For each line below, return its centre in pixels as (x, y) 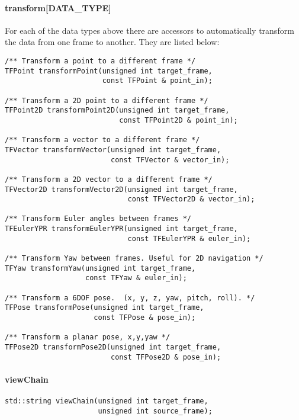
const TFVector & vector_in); (170, 160)
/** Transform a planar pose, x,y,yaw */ (88, 337)
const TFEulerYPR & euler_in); (189, 238)
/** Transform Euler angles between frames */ (98, 219)
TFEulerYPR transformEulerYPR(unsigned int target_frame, (121, 229)
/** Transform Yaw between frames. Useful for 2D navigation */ (134, 259)
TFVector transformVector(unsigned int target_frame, (113, 150)
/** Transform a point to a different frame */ (100, 61)
